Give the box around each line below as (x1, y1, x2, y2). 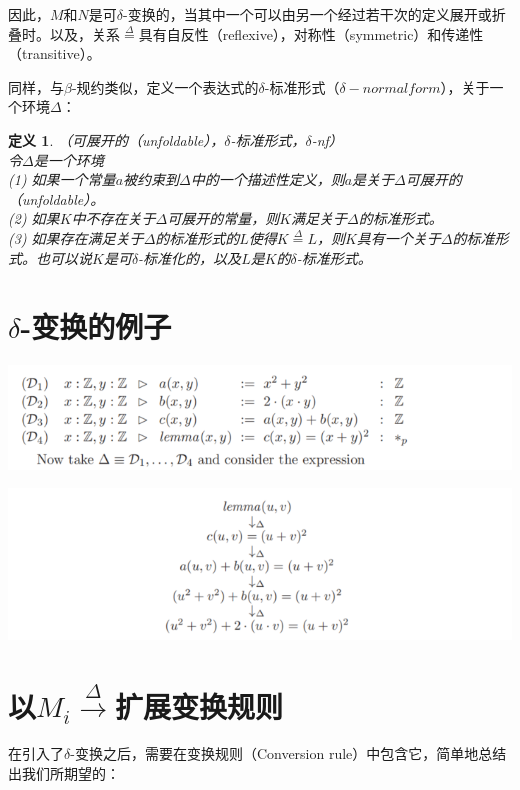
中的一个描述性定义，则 (190, 169, 345, 190)
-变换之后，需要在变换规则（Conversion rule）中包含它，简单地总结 (70, 743, 507, 764)
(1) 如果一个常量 (8, 169, 116, 190)
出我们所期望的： (8, 762, 120, 783)
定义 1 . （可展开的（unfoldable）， (8, 129, 225, 150)
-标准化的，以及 (138, 247, 242, 268)
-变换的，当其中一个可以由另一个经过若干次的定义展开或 (123, 4, 492, 24)
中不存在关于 (71, 208, 156, 229)
